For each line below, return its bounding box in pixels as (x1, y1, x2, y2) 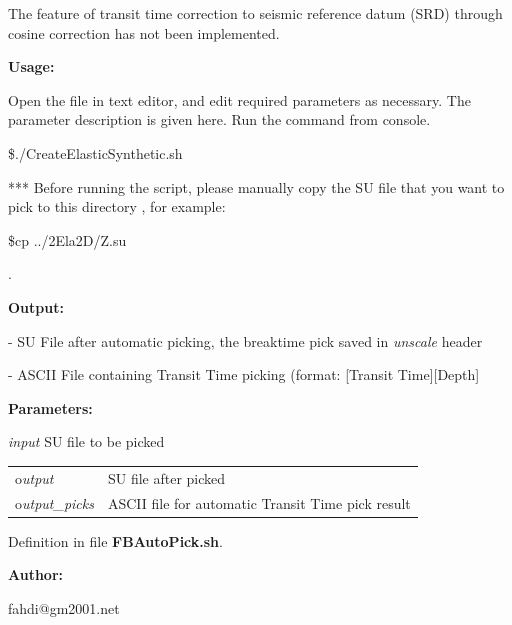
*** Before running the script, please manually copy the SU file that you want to (8, 176, 505, 197)
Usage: (8, 56, 55, 77)
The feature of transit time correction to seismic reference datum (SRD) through (8, 3, 503, 23)
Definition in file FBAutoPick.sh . (8, 530, 223, 551)
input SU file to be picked (8, 431, 165, 452)
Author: (8, 564, 64, 585)
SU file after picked (107, 467, 226, 488)
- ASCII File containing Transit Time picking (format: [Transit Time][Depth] (8, 364, 480, 385)
